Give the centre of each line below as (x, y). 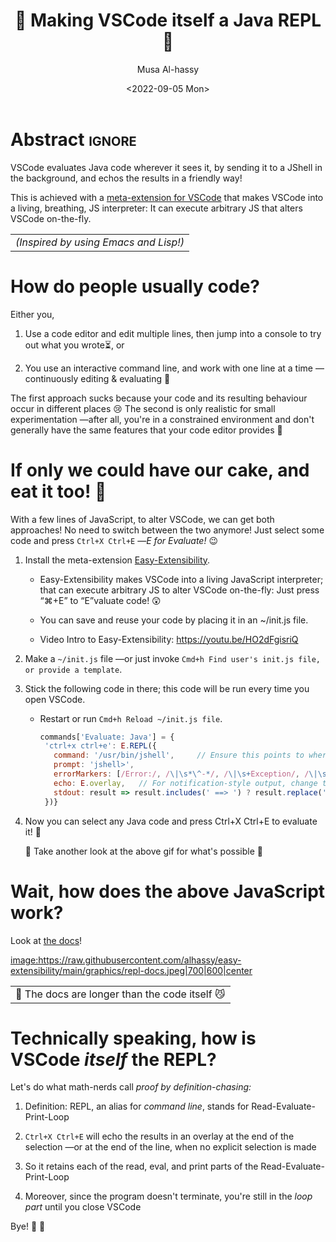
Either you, (32, 314)
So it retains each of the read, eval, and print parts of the (141, 1166)
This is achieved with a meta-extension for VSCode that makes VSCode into (167, 197)
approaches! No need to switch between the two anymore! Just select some (167, 530)
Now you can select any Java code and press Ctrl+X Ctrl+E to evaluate (171, 821)
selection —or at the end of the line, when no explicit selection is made (170, 1147)
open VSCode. (55, 699)
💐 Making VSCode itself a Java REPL (168, 20)
